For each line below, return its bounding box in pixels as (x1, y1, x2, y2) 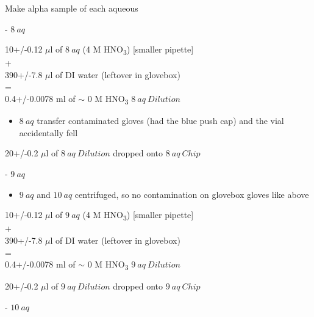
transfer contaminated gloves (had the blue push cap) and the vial (37, 114, 284, 127)
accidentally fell (19, 126, 78, 139)
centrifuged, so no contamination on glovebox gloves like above (74, 188, 309, 200)
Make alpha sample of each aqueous (5, 2, 138, 14)
